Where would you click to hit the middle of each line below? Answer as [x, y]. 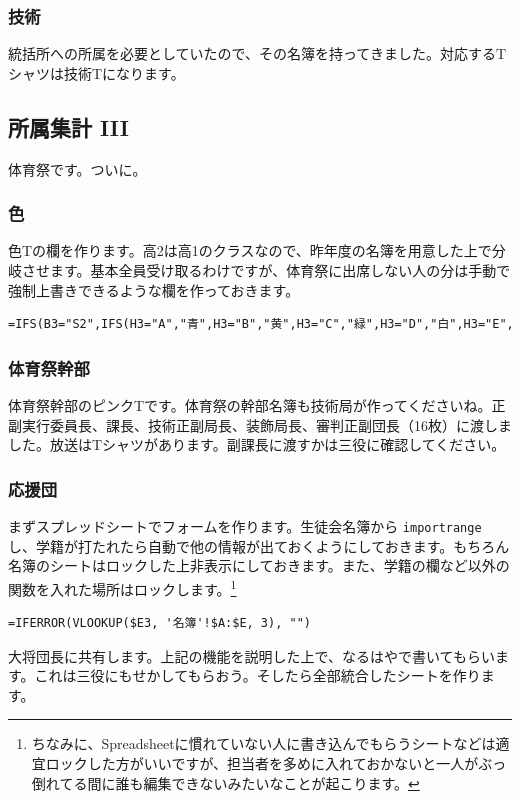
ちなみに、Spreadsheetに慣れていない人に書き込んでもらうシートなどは [263, 743]
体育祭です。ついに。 [77, 168]
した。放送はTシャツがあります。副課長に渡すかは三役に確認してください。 [257, 444]
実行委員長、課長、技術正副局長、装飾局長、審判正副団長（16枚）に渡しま [266, 424]
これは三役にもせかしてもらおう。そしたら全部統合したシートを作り [257, 675]
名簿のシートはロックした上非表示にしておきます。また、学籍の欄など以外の [259, 565]
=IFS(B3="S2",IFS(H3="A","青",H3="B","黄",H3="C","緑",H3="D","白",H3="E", [261, 324]
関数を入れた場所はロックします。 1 [122, 587]
